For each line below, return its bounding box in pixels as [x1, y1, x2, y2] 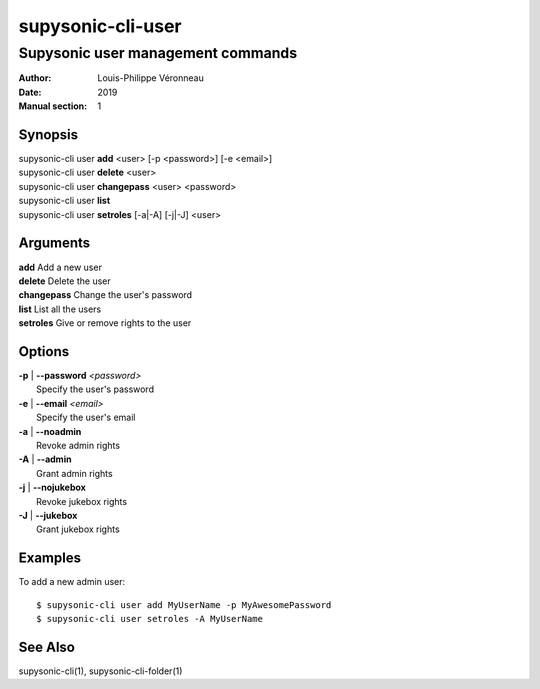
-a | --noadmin [18, 425, 82, 437]
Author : [18, 72, 52, 84]
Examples [18, 550, 82, 567]
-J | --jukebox [18, 509, 78, 521]
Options [18, 343, 70, 360]
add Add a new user [18, 261, 102, 273]
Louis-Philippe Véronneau [97, 72, 204, 84]
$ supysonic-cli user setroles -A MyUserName [36, 613, 264, 624]
